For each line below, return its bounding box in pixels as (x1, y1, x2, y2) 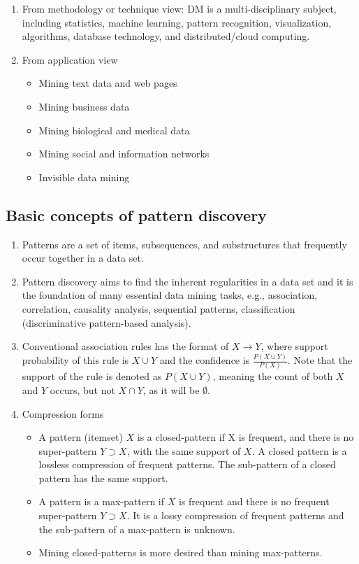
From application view (22, 52, 118, 66)
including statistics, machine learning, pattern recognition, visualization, (22, 15, 332, 29)
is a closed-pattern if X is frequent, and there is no (137, 430, 354, 444)
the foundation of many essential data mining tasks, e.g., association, (22, 288, 318, 302)
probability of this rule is (22, 353, 129, 367)
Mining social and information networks (38, 146, 210, 161)
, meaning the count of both (212, 369, 333, 383)
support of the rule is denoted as (22, 369, 162, 383)
